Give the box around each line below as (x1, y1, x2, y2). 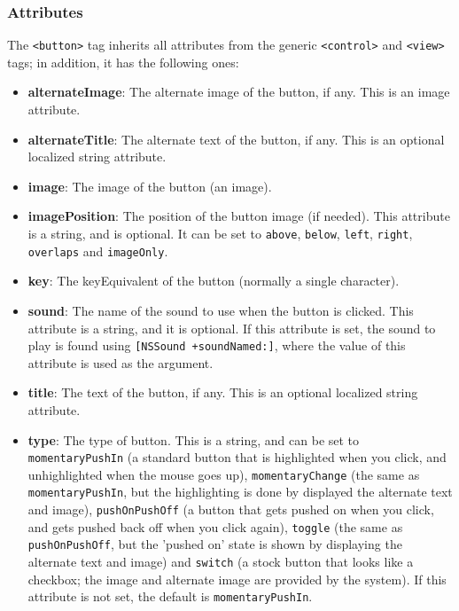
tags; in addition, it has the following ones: (7, 52, 239, 71)
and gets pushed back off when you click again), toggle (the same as (27, 517, 403, 536)
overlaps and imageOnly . (27, 241, 168, 260)
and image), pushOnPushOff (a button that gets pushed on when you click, (27, 500, 434, 519)
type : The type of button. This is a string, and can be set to (27, 430, 360, 449)
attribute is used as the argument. (27, 353, 214, 372)
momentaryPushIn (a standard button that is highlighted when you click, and (27, 448, 447, 466)
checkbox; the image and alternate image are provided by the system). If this (27, 569, 447, 588)
